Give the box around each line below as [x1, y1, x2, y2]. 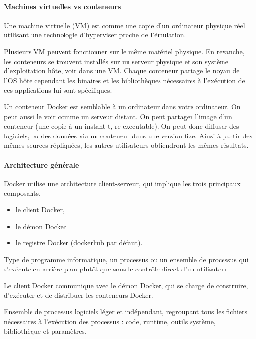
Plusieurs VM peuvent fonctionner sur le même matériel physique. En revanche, [4, 46, 245, 56]
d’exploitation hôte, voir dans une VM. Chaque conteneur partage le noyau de [4, 66, 240, 76]
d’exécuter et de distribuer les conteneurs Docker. [4, 290, 153, 300]
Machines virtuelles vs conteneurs [4, 1, 121, 11]
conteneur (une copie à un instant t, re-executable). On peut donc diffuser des [4, 121, 239, 131]
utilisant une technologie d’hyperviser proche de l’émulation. [4, 30, 186, 40]
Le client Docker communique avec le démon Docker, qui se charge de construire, [4, 280, 248, 290]
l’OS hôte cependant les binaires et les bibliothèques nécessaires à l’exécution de [4, 75, 245, 85]
